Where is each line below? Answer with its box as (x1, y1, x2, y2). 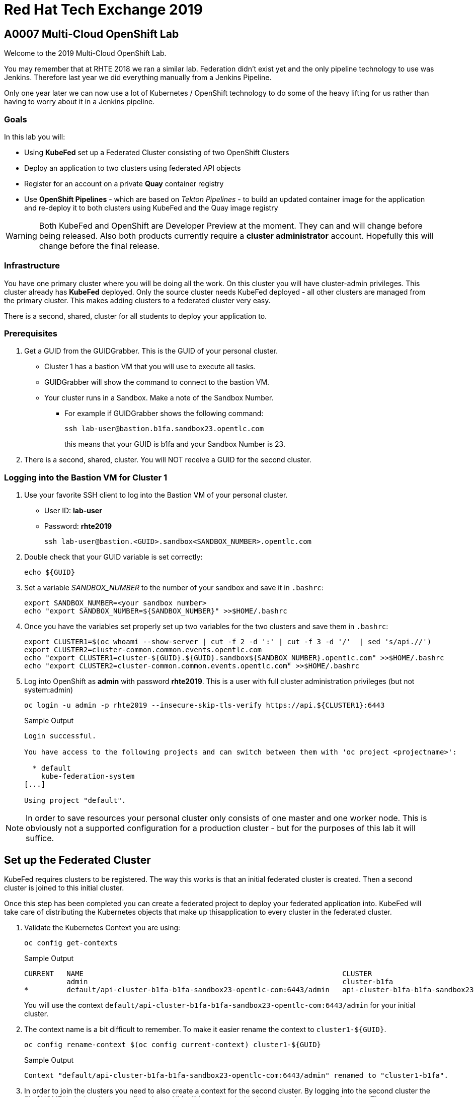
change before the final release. (39, 240, 160, 251)
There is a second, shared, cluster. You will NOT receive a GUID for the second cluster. (24, 455, 311, 464)
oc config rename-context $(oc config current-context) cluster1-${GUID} (24, 1041, 322, 1049)
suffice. (26, 833, 54, 844)
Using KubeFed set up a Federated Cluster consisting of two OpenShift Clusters (24, 148, 289, 157)
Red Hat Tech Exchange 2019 (4, 1, 203, 18)
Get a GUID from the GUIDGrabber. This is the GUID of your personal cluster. (24, 347, 278, 356)
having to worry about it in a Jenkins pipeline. (4, 97, 155, 106)
